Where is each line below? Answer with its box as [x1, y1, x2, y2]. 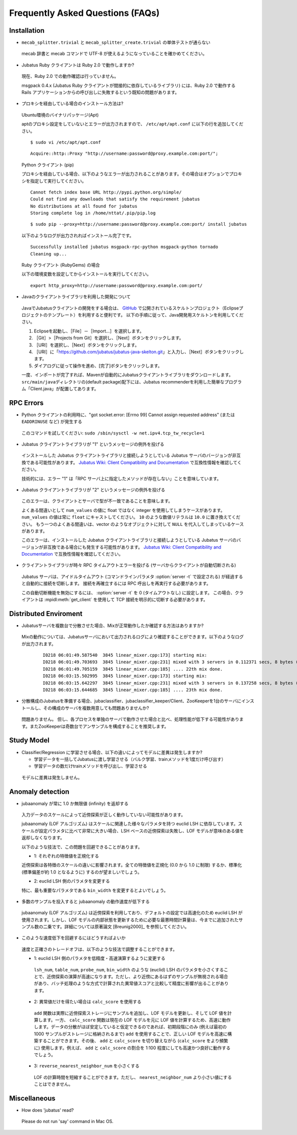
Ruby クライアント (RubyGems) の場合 [21, 262, 100, 268]
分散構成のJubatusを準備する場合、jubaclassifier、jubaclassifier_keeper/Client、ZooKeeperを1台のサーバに [21, 698, 242, 704]
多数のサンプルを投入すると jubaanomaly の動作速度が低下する [21, 898, 150, 904]
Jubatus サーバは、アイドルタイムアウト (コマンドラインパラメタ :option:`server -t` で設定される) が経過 [21, 573, 235, 579]
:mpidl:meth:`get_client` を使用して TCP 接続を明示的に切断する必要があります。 [44, 597, 208, 603]
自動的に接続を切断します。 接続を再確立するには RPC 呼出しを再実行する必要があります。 [25, 580, 211, 586]
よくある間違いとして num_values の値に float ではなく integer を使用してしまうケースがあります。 [21, 507, 225, 513]
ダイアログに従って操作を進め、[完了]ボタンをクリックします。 [34, 363, 163, 369]
